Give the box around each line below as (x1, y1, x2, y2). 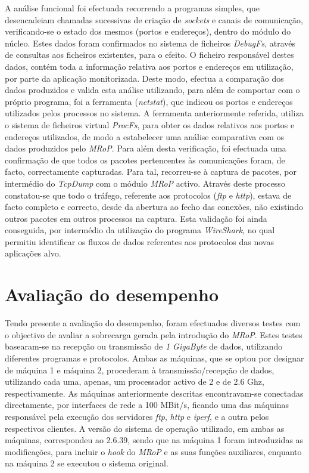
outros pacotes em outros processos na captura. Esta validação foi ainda (5, 212, 267, 224)
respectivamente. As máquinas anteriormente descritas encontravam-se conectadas (5, 387, 304, 399)
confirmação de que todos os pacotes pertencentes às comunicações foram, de (5, 153, 285, 166)
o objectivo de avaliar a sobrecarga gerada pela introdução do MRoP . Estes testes (5, 328, 302, 341)
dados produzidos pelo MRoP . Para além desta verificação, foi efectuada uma (5, 142, 286, 154)
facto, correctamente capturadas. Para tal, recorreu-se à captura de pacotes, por (5, 165, 296, 178)
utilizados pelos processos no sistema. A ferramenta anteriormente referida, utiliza (5, 107, 304, 119)
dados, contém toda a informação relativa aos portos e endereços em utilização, (5, 60, 294, 72)
